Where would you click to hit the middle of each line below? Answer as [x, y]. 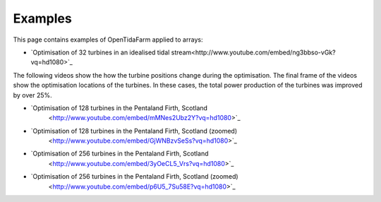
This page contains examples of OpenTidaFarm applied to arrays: [108, 40]
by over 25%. [32, 95]
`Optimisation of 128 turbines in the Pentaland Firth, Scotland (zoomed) [134, 131]
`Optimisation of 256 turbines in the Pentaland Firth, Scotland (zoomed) [135, 177]
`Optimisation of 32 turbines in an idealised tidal [100, 52]
